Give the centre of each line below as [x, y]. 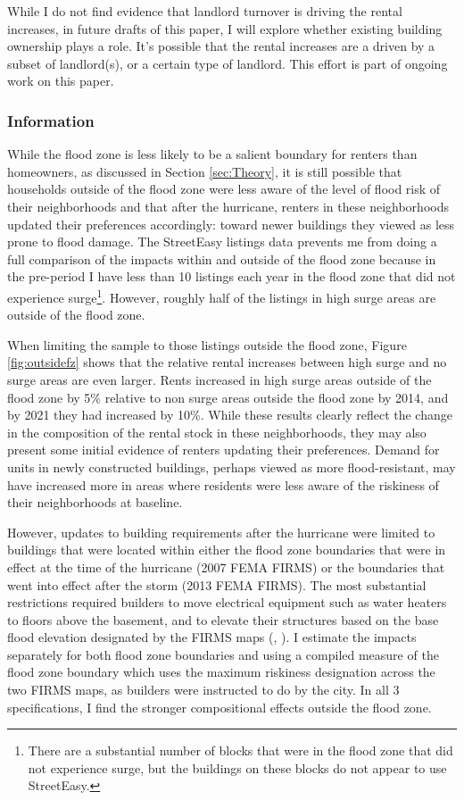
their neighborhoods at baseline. [95, 502]
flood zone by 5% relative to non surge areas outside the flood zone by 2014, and [228, 397]
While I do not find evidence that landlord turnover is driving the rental [205, 11]
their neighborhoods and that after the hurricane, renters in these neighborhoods [228, 206]
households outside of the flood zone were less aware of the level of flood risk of [224, 189]
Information [51, 120]
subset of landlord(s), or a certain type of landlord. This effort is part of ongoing [228, 63]
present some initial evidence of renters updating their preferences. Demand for [224, 450]
